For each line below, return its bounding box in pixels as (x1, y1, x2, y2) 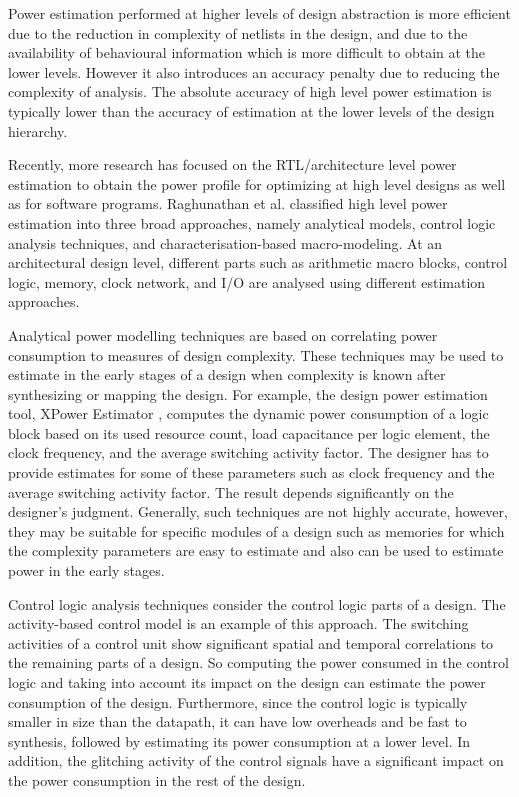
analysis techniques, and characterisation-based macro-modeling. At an (8, 232, 443, 253)
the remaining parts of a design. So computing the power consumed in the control (8, 652, 509, 673)
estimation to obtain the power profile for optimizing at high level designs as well (8, 173, 506, 194)
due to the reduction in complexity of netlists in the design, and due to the (8, 22, 468, 43)
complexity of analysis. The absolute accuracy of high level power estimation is (8, 81, 492, 102)
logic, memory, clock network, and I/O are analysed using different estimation (8, 271, 486, 292)
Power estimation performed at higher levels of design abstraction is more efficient (8, 3, 511, 23)
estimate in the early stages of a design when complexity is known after (8, 364, 446, 385)
